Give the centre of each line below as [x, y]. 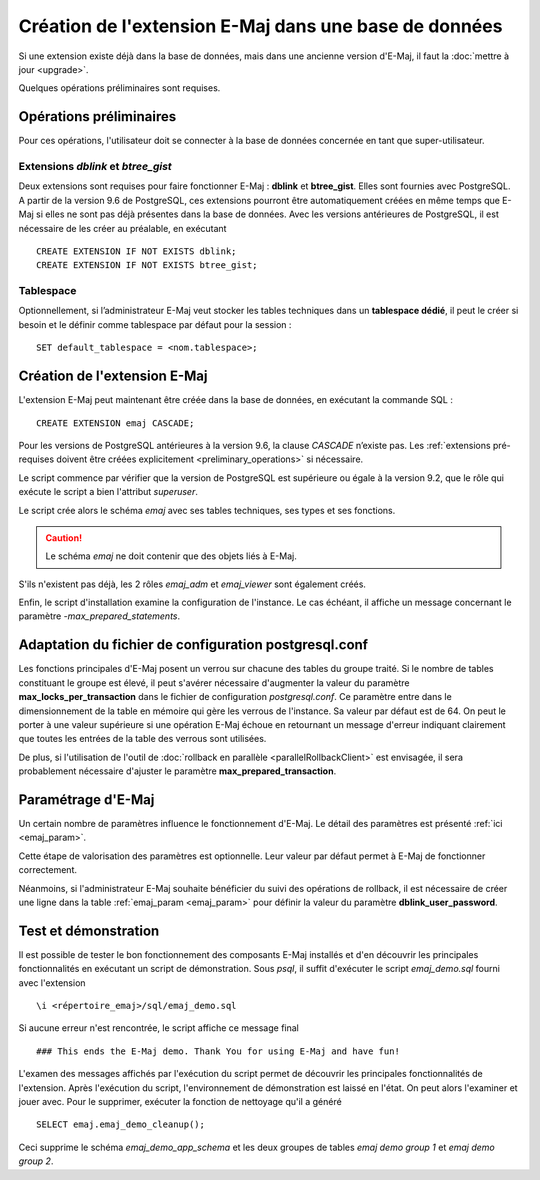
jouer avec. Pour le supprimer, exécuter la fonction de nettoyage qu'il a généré [180, 1101]
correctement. [47, 870]
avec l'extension [52, 982]
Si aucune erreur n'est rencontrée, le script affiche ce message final [158, 1028]
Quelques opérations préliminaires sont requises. [119, 88]
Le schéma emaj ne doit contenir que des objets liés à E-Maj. [171, 556]
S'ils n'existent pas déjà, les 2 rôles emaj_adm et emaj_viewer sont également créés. [192, 584]
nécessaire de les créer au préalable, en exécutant [122, 228]
